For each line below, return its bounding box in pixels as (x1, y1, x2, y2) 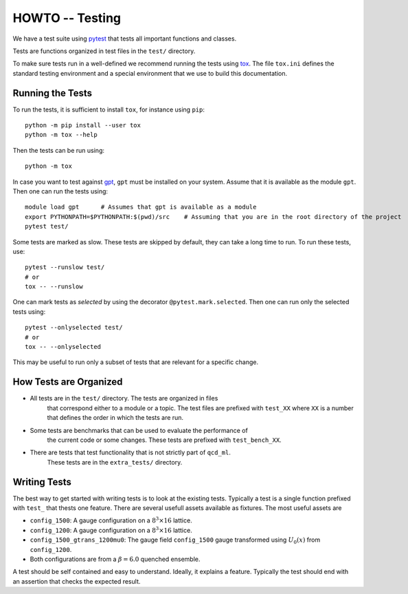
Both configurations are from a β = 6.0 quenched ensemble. (30, 555, 201, 563)
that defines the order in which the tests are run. (47, 414, 184, 422)
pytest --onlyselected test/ (25, 323, 123, 332)
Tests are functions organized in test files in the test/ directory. (12, 47, 196, 55)
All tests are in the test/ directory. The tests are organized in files (30, 394, 218, 403)
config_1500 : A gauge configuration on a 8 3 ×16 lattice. (30, 516, 192, 524)
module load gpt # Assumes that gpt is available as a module (25, 203, 257, 211)
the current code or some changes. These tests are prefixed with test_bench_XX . (47, 436, 282, 444)
